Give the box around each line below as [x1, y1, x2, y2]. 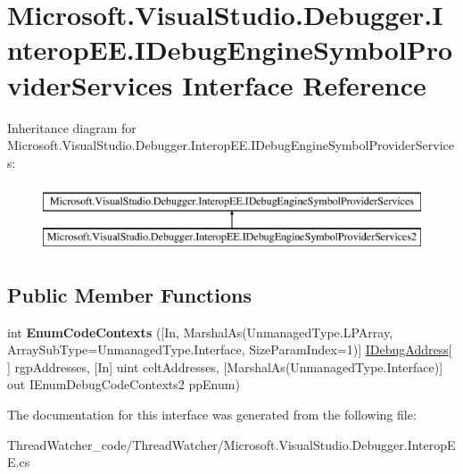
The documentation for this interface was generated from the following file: [7, 405, 417, 424]
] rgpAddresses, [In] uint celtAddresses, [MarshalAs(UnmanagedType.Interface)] [7, 357, 443, 376]
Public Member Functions [7, 280, 252, 308]
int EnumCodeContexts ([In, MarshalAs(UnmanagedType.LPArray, [7, 322, 393, 341]
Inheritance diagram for [7, 118, 136, 137]
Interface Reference [182, 66, 426, 103]
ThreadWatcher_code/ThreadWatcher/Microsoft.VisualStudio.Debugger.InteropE [7, 435, 456, 453]
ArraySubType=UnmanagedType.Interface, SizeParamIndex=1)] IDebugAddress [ [7, 340, 452, 359]
